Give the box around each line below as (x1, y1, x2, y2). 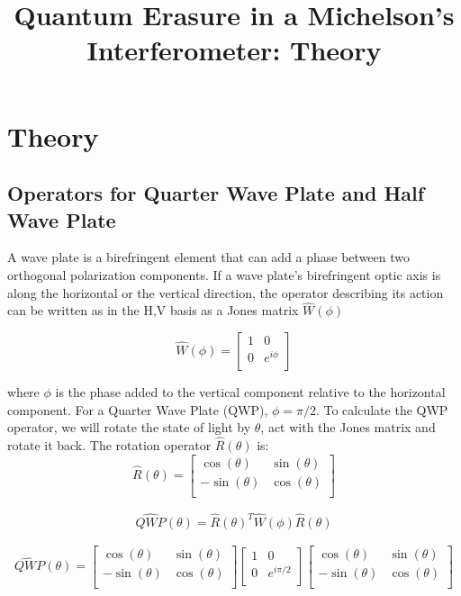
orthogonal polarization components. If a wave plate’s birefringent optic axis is (7, 265, 441, 284)
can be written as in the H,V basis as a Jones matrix (7, 301, 299, 320)
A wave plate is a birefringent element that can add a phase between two (7, 248, 411, 266)
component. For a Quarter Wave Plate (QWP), (7, 400, 268, 419)
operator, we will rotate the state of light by (7, 418, 251, 437)
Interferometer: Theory (86, 32, 382, 68)
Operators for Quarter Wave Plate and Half (7, 179, 425, 207)
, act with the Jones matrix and (260, 418, 436, 437)
